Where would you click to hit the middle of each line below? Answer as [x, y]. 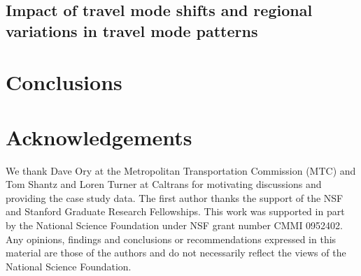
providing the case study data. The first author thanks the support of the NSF [175, 197]
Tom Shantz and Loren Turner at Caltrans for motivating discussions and [164, 184]
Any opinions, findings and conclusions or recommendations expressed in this [171, 239]
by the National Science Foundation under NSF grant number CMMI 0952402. [175, 225]
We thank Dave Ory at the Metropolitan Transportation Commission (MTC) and [181, 170]
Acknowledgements [99, 137]
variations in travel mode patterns [132, 30]
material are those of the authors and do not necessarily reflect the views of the [176, 253]
